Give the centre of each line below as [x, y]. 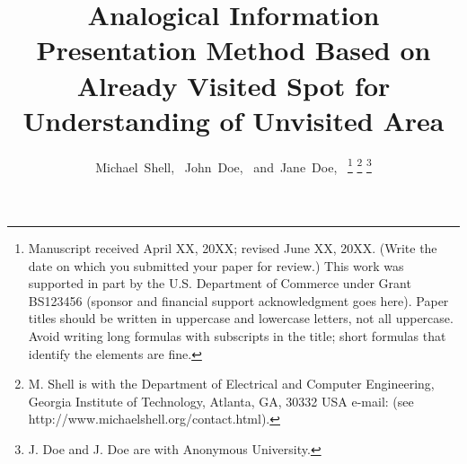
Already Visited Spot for [233, 85]
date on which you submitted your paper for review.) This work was [216, 265]
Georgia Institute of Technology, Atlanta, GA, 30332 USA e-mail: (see [221, 401]
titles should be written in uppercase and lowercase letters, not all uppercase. [241, 318]
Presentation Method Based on [233, 50]
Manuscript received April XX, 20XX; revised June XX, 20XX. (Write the [233, 247]
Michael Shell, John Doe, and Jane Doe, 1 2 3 [233, 165]
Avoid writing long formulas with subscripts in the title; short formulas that [237, 335]
